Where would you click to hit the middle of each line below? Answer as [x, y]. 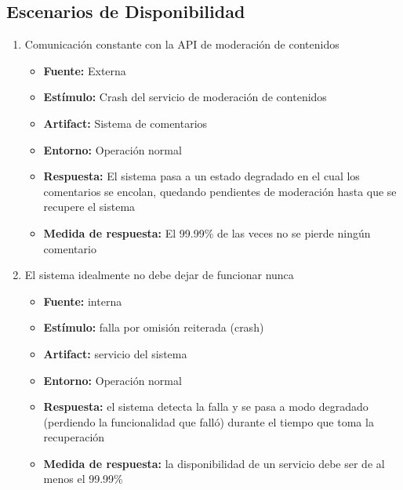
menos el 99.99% [83, 479]
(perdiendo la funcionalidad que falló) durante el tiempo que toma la [209, 421]
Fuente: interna [83, 301]
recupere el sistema [89, 207]
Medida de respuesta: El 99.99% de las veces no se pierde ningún [207, 232]
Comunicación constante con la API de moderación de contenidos [182, 44]
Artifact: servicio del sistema [115, 353]
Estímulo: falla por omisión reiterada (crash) [154, 327]
